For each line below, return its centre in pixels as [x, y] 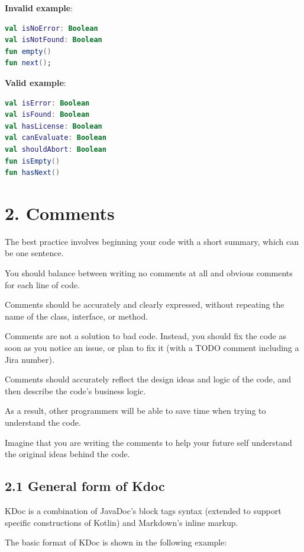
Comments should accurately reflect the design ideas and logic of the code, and [148, 379]
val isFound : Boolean [47, 115]
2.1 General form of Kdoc [85, 486]
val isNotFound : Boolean [54, 40]
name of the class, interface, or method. [77, 316]
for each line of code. [42, 284]
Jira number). [30, 359]
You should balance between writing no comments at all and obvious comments [149, 273]
